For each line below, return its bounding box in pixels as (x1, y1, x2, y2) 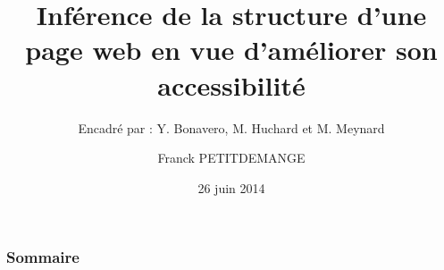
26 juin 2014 (197, 178, 265, 197)
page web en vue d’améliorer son (25, 31, 438, 68)
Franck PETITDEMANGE (157, 148, 306, 167)
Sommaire (6, 246, 80, 268)
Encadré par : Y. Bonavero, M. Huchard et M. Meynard (78, 118, 385, 137)
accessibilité (157, 66, 306, 103)
